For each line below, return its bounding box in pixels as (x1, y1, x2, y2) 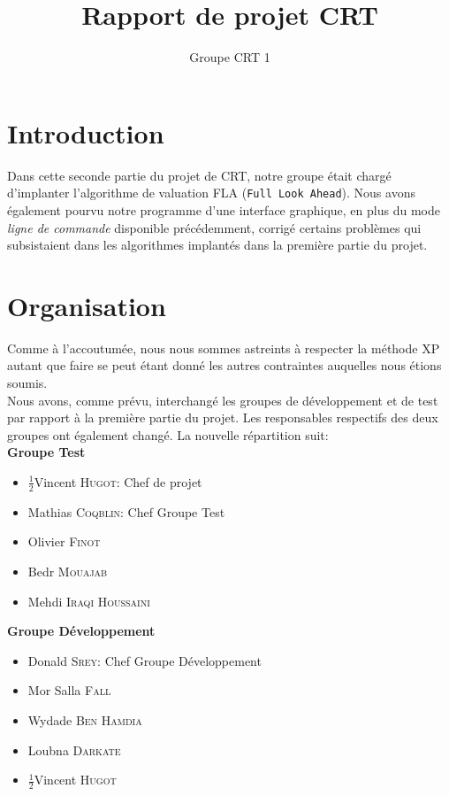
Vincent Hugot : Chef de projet (34, 472, 202, 491)
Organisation (7, 287, 166, 323)
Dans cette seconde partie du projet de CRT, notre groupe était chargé (7, 166, 392, 184)
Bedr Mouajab (27, 561, 108, 580)
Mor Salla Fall (27, 681, 111, 699)
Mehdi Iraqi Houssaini (27, 591, 150, 610)
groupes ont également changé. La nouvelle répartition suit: (7, 425, 329, 444)
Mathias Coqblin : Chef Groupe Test (27, 502, 225, 521)
